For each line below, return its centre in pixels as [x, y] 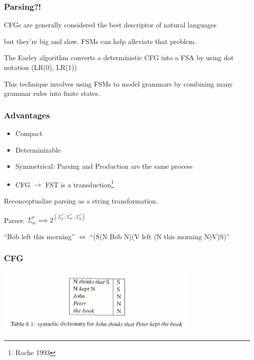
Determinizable [38, 149]
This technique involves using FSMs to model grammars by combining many [118, 83]
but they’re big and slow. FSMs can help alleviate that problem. [100, 41]
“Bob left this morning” [39, 236]
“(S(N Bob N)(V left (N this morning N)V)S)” [160, 236]
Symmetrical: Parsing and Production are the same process [104, 166]
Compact [29, 133]
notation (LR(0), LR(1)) [41, 67]
